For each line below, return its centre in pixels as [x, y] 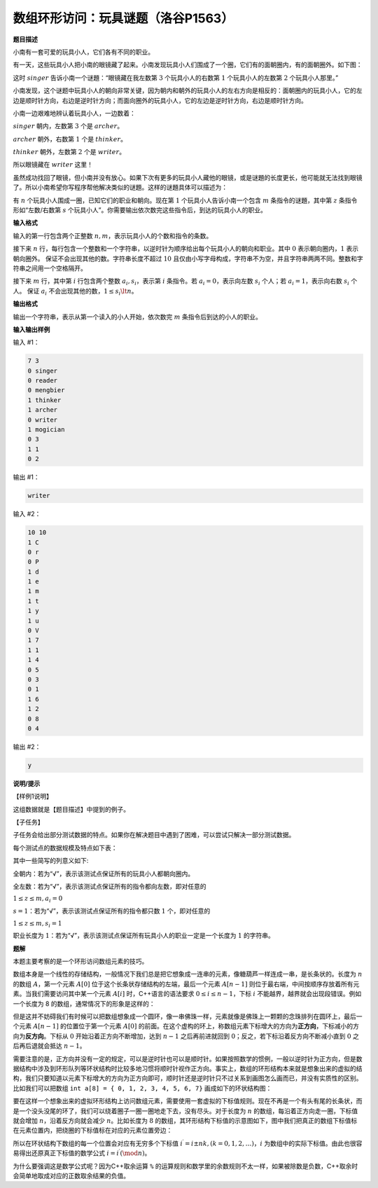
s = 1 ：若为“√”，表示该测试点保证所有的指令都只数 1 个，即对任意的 [112, 911]
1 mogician [46, 430]
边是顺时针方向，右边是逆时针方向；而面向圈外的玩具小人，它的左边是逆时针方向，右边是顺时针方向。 [160, 100]
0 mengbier [46, 390]
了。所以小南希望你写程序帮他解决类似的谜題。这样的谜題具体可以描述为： [120, 187]
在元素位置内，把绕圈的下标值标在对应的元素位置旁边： [93, 1131]
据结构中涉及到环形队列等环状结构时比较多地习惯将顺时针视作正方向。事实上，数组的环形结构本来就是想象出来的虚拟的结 [188, 1069]
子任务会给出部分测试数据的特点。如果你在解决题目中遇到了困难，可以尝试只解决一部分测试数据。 [154, 835]
